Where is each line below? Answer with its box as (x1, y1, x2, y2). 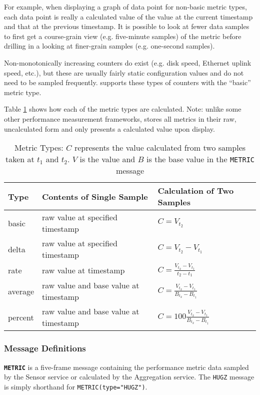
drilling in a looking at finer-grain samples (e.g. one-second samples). (4, 41, 215, 51)
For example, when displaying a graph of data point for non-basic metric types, (4, 2, 247, 12)
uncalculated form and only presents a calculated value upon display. (4, 123, 215, 134)
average (8, 285, 34, 297)
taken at (5, 153, 34, 165)
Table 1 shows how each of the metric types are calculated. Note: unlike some (4, 104, 241, 114)
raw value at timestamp (42, 264, 125, 276)
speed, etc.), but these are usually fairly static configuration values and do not (4, 67, 244, 78)
